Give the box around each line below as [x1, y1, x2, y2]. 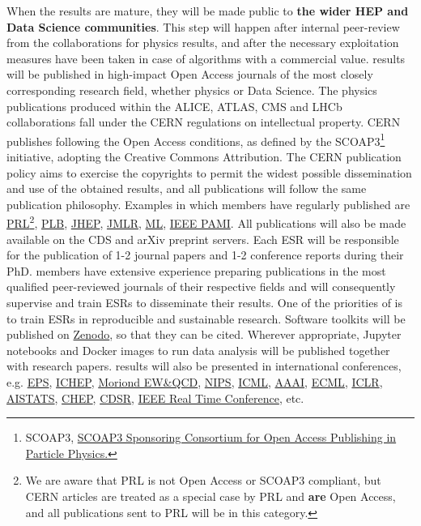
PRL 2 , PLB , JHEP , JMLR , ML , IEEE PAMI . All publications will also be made [6, 212, 406, 232]
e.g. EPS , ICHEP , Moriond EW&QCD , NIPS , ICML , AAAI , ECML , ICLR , [6, 373, 383, 390]
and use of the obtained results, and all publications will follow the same [6, 180, 367, 197]
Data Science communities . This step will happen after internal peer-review [6, 18, 400, 35]
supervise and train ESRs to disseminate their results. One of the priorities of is [6, 294, 402, 310]
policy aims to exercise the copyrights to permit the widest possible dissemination [6, 164, 412, 181]
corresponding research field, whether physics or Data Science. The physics [6, 81, 377, 98]
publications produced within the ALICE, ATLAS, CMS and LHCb [6, 97, 342, 114]
